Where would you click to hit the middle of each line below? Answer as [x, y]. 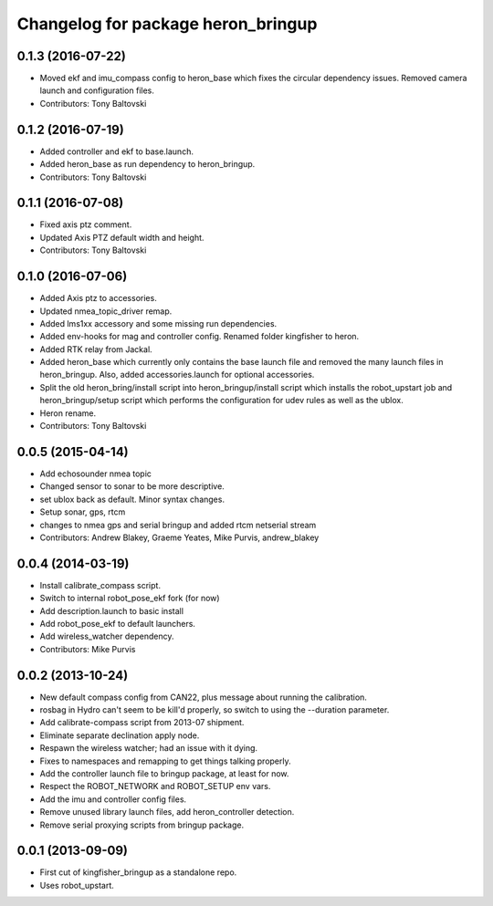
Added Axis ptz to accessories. [98, 298]
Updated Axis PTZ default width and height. [122, 237]
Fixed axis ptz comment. [86, 224]
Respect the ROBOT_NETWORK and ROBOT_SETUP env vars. [155, 786]
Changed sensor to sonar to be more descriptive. [132, 486]
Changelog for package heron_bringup [167, 24]
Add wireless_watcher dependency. [107, 636]
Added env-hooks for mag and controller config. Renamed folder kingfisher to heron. [199, 337]
